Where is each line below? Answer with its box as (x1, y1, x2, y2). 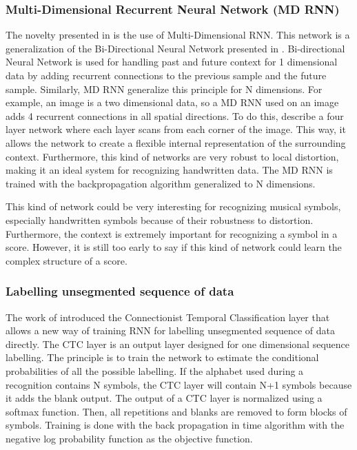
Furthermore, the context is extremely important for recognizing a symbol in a (6, 226, 338, 241)
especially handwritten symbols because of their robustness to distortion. (6, 212, 314, 227)
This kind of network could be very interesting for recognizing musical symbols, (6, 199, 341, 214)
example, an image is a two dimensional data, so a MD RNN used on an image (6, 95, 339, 110)
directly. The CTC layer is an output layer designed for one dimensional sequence (6, 336, 349, 351)
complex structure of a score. (6, 253, 127, 267)
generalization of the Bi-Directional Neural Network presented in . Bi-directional (6, 41, 345, 55)
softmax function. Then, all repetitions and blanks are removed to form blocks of (6, 404, 347, 418)
